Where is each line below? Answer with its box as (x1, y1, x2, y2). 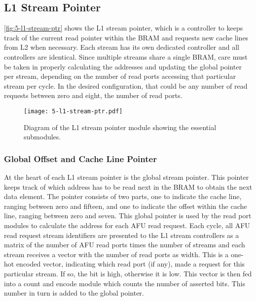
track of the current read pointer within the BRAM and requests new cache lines (4, 32, 249, 42)
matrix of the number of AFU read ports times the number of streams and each (4, 239, 245, 250)
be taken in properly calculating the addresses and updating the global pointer (4, 61, 242, 71)
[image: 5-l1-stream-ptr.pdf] (24, 107, 123, 115)
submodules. (24, 132, 61, 142)
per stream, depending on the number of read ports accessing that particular (4, 71, 236, 81)
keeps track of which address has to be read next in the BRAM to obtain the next (4, 181, 253, 192)
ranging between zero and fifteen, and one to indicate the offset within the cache (4, 201, 247, 211)
